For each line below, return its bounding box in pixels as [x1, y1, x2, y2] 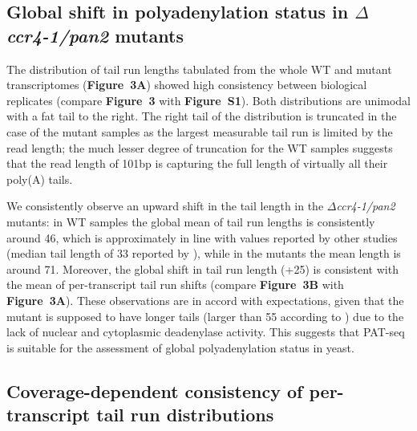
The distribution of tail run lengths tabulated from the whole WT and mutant [6, 60, 392, 77]
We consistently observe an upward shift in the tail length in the [6, 197, 324, 214]
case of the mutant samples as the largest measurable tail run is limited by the [6, 123, 393, 140]
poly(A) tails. [6, 170, 73, 187]
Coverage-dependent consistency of [6, 378, 303, 403]
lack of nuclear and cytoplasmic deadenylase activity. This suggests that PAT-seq [6, 323, 405, 340]
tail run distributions [96, 402, 274, 427]
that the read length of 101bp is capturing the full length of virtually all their [6, 155, 388, 172]
